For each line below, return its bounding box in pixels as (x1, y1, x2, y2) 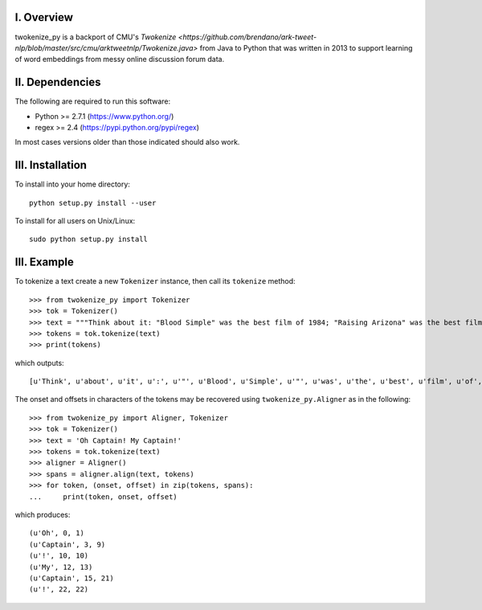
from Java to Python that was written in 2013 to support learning (199, 43, 413, 52)
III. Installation (14, 158, 88, 172)
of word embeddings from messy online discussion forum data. (14, 55, 225, 64)
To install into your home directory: (14, 179, 130, 189)
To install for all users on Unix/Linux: (14, 216, 136, 226)
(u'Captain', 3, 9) (29, 539, 106, 549)
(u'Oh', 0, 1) (29, 529, 84, 538)
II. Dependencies (14, 76, 101, 89)
